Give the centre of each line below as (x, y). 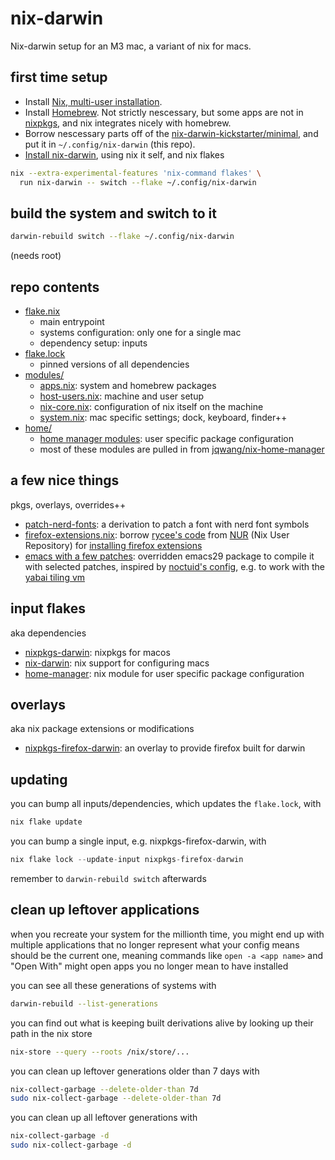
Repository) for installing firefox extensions (113, 545)
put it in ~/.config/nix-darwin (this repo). (110, 144)
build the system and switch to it (113, 213)
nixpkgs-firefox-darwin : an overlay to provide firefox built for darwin (165, 748)
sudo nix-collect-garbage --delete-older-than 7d (116, 1098)
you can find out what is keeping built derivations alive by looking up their (162, 1023)
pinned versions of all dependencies (114, 364)
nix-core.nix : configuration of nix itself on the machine (151, 406)
